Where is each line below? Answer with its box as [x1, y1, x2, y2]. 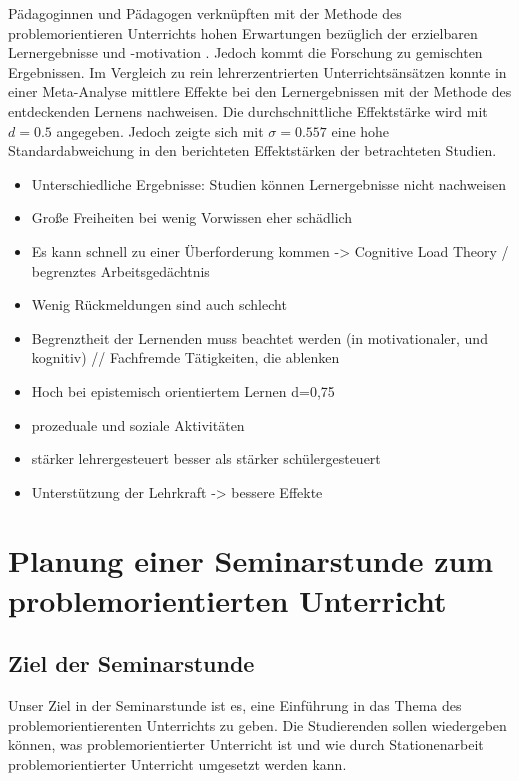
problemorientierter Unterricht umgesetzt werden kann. [8, 753, 347, 774]
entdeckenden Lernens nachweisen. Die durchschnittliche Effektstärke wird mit [8, 100, 488, 121]
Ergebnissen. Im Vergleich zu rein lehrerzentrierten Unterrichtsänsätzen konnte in [8, 61, 507, 82]
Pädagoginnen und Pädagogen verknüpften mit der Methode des [8, 3, 402, 23]
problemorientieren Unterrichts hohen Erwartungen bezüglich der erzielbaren [8, 22, 478, 43]
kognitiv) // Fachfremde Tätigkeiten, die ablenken [31, 347, 340, 368]
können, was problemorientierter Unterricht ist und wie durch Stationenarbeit [8, 734, 484, 755]
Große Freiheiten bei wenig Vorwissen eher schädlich [31, 207, 353, 228]
